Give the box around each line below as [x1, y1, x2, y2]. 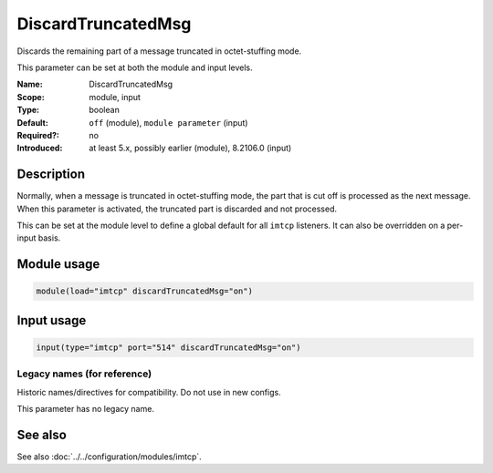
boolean [89, 105, 121, 116]
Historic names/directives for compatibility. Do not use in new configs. [16, 386, 282, 397]
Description [16, 167, 86, 182]
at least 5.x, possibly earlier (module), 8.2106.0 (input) [89, 142, 292, 154]
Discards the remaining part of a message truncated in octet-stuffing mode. [16, 46, 302, 57]
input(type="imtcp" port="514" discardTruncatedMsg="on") [36, 342, 301, 353]
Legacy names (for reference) [16, 367, 152, 380]
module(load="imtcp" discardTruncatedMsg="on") [36, 286, 253, 296]
